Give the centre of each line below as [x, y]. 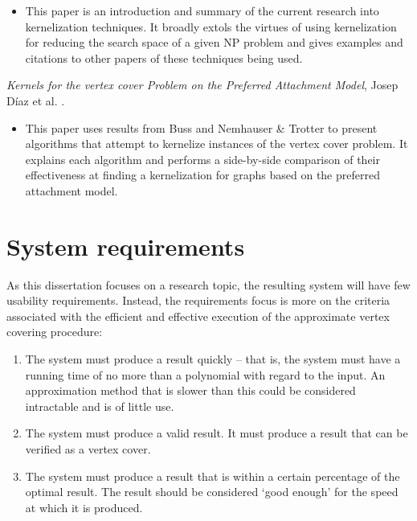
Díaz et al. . [36, 100]
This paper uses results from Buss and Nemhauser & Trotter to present [201, 127]
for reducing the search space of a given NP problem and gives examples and [214, 42]
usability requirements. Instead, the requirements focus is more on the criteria [198, 300]
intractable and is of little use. [100, 406]
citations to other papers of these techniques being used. [164, 57]
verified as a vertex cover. [88, 449]
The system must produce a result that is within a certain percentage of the [213, 476]
